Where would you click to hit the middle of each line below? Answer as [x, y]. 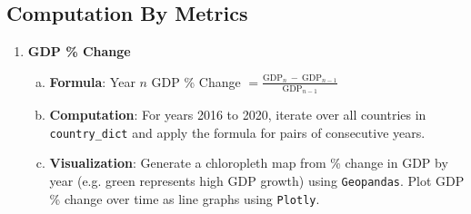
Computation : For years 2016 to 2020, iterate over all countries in [238, 115]
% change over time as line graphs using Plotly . [185, 198]
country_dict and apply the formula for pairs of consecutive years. [237, 132]
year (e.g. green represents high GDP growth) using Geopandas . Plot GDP [257, 180]
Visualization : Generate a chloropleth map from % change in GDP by [249, 163]
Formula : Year [92, 81]
